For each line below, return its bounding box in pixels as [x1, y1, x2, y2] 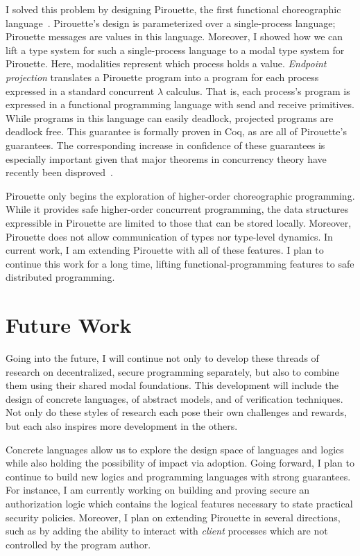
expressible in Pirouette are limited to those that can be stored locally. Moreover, [6, 215, 352, 229]
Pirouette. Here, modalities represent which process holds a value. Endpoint [6, 56, 327, 71]
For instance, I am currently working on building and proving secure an [6, 483, 310, 497]
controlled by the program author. [6, 537, 151, 551]
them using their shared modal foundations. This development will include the [6, 378, 338, 392]
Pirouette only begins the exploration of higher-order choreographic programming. [6, 188, 355, 202]
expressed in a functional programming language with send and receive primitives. [6, 97, 354, 112]
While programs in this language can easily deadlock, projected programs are [6, 110, 334, 125]
